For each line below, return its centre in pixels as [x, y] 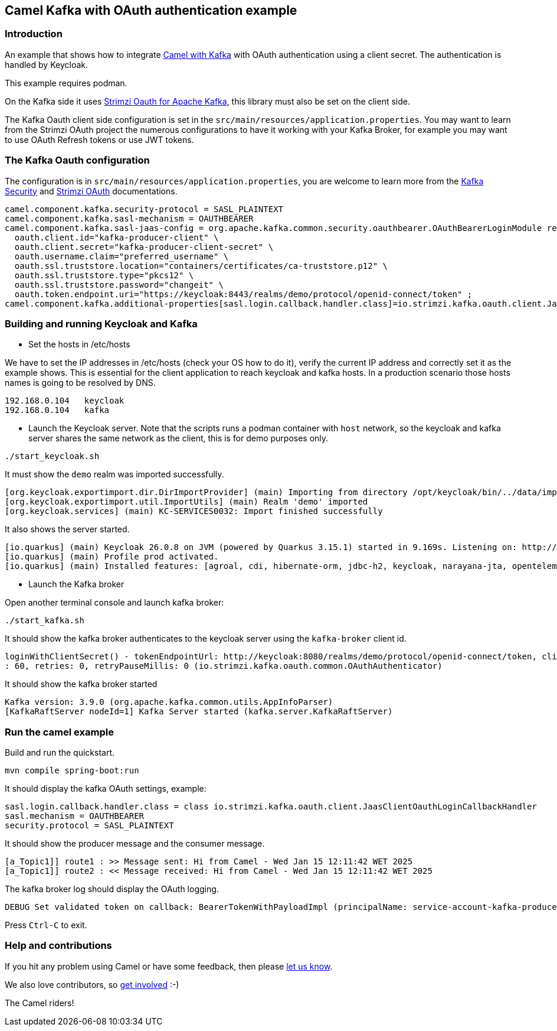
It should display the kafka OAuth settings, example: [106, 789]
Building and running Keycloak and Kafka [101, 323]
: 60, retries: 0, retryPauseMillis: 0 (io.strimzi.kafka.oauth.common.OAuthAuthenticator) [224, 666]
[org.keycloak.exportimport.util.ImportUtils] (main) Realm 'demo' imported [186, 502]
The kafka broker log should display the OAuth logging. [112, 889]
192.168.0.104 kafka [57, 410]
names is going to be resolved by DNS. [80, 383]
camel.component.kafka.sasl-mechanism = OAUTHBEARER [129, 218]
